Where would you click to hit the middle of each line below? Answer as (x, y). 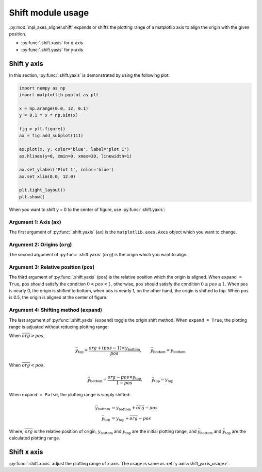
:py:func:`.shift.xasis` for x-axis (52, 43)
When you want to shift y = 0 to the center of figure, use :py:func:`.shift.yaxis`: (87, 210)
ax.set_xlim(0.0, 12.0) (48, 176)
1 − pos (124, 383)
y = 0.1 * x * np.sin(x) (49, 115)
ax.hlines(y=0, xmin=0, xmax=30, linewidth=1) (75, 156)
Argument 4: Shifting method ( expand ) (56, 310)
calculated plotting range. (34, 438)
